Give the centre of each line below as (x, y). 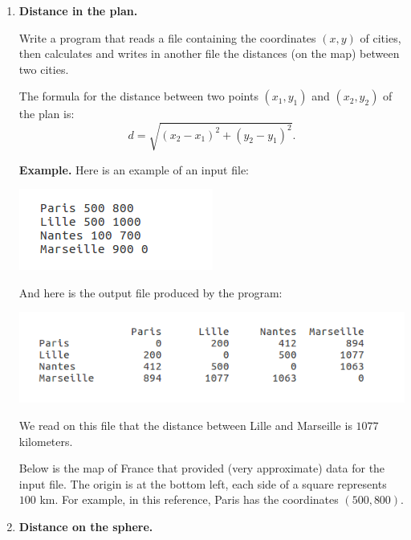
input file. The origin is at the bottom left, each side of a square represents (203, 483)
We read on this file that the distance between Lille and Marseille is (185, 425)
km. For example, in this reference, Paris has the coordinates (189, 499)
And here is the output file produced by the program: (151, 292)
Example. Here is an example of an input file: (134, 169)
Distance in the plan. (78, 10)
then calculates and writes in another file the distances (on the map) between (209, 53)
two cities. (44, 69)
